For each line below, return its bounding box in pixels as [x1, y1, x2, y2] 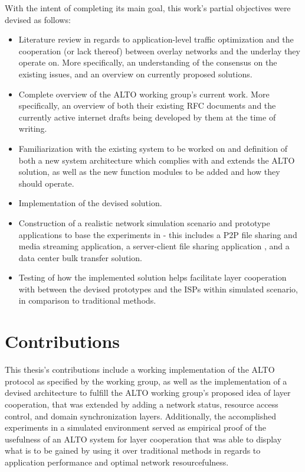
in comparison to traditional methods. [18, 294, 156, 307]
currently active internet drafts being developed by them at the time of [18, 110, 276, 123]
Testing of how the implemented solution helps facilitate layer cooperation [18, 271, 287, 284]
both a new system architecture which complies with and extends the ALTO [18, 154, 295, 166]
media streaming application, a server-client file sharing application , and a [18, 240, 290, 252]
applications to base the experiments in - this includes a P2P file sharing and [18, 228, 297, 240]
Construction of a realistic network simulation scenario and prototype [18, 216, 270, 229]
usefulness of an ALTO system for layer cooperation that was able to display [5, 432, 282, 445]
